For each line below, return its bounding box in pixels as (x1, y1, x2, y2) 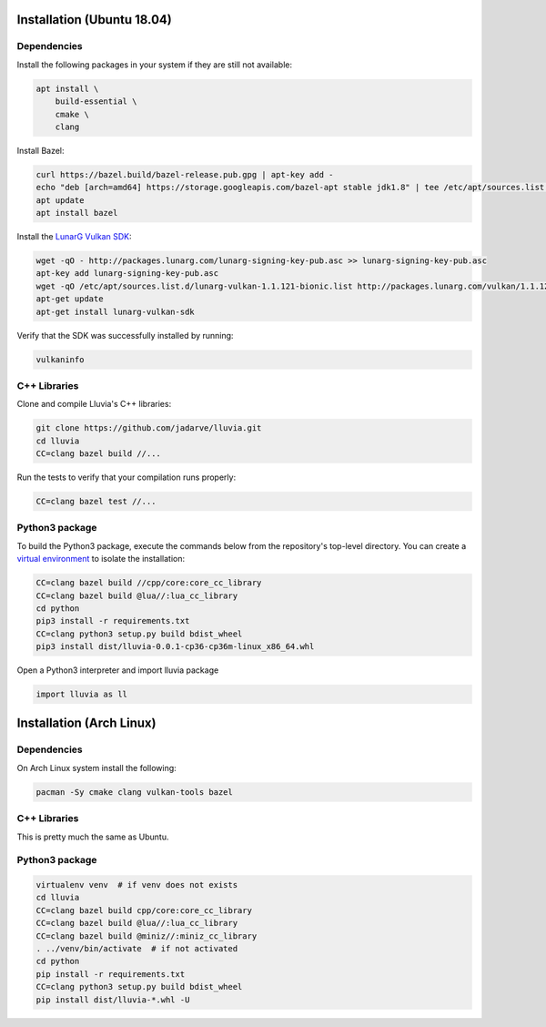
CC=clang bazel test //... (35, 496, 157, 507)
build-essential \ (55, 97, 137, 107)
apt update (35, 195, 85, 205)
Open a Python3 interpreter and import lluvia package (16, 665, 219, 676)
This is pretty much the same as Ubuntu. (16, 831, 169, 842)
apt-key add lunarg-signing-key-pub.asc (35, 269, 218, 279)
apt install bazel (35, 208, 118, 219)
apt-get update (35, 294, 104, 304)
